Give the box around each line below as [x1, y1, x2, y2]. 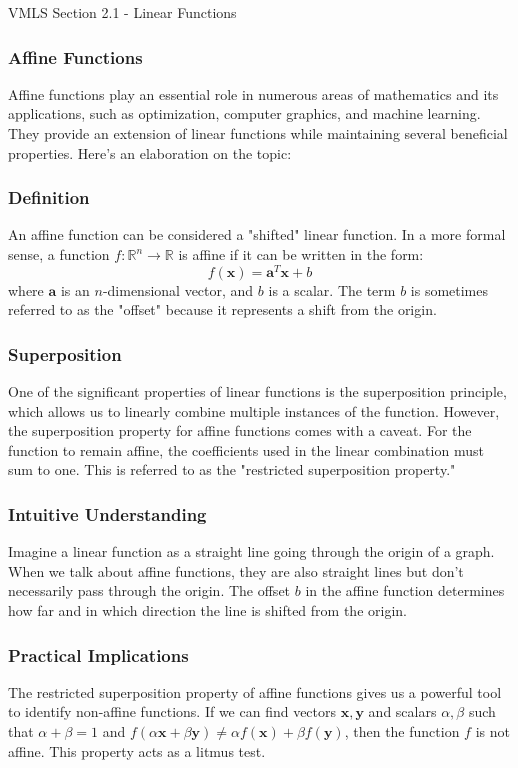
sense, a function [8, 244, 110, 264]
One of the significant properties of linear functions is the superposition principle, [8, 381, 507, 402]
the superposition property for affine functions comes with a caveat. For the [8, 420, 472, 441]
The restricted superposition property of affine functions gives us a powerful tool [8, 681, 502, 702]
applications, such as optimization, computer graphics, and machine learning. [8, 103, 481, 124]
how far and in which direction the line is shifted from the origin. [8, 600, 407, 621]
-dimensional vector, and [102, 279, 254, 300]
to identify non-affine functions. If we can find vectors [8, 701, 337, 722]
